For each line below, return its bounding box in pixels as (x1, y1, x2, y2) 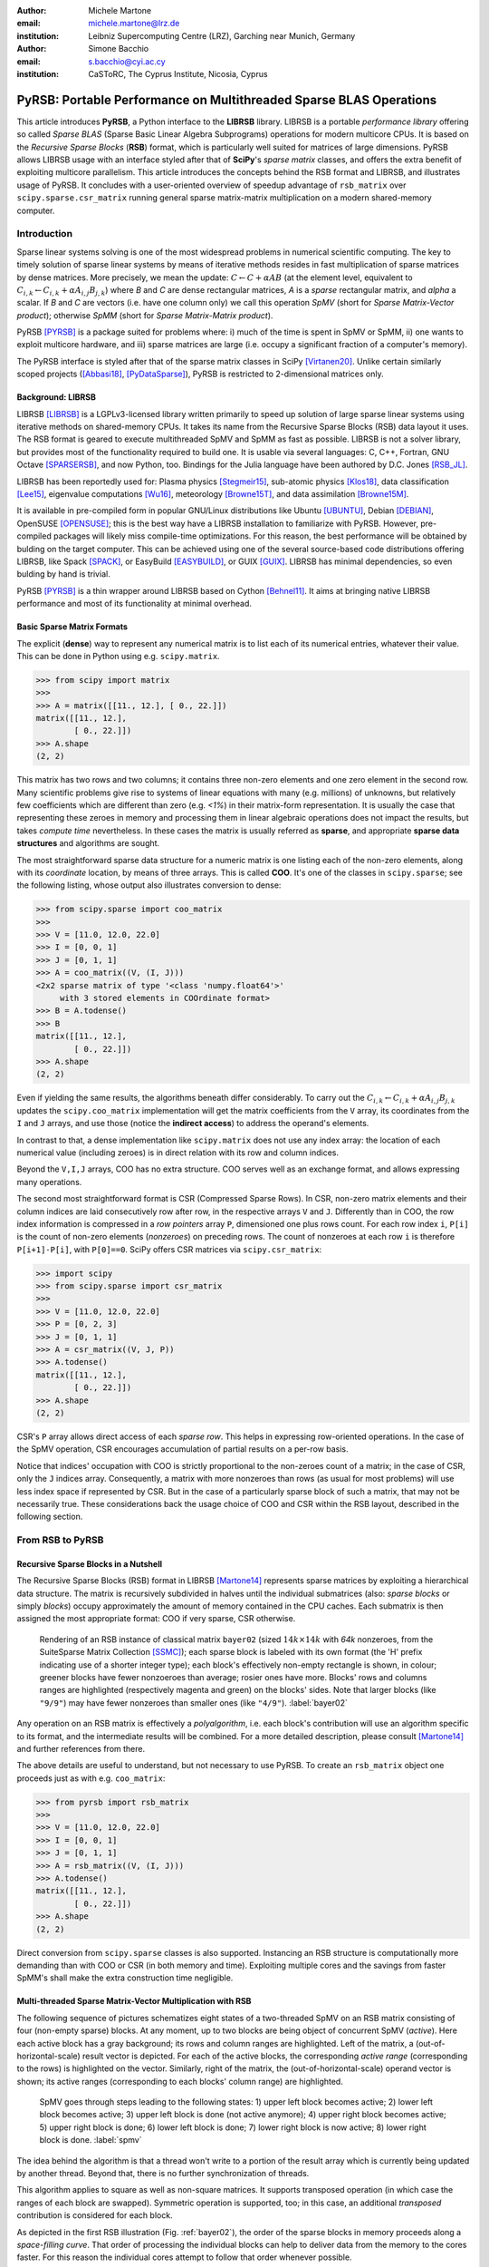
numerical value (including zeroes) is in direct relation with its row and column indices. (16, 1147, 340, 1158)
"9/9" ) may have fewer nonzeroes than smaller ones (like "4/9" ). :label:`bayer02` (39, 1697, 348, 1708)
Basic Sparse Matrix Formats (16, 621, 129, 632)
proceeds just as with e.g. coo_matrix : (16, 1773, 166, 1784)
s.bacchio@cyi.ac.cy (88, 55, 167, 67)
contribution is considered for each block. (16, 2210, 173, 2221)
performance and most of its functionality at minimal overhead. (16, 598, 253, 609)
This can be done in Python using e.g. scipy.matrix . (16, 650, 221, 661)
